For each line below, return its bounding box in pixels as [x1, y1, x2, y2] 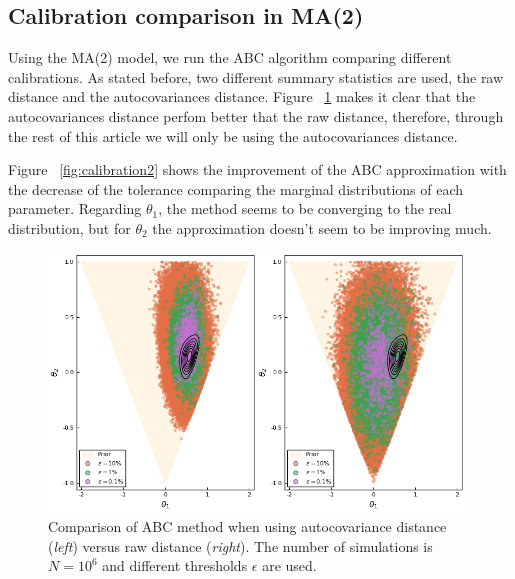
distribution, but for [8, 217, 131, 238]
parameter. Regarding [8, 198, 142, 219]
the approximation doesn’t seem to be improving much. [152, 217, 492, 238]
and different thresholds [102, 555, 248, 576]
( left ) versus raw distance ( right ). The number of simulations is [48, 535, 433, 556]
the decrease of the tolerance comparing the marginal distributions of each [8, 178, 464, 199]
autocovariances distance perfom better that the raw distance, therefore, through [8, 105, 504, 126]
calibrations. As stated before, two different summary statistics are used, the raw [8, 66, 504, 87]
